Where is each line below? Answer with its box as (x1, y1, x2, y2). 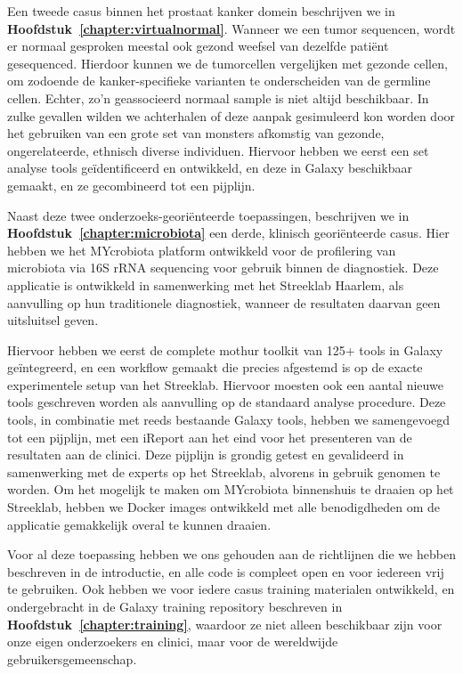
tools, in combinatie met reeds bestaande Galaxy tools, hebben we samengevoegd (7, 410, 451, 429)
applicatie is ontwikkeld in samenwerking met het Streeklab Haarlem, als (7, 275, 404, 294)
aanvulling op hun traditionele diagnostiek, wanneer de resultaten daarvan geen (7, 293, 441, 312)
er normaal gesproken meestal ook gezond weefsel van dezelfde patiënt (7, 37, 389, 55)
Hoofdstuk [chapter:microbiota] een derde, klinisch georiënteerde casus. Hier (7, 223, 450, 242)
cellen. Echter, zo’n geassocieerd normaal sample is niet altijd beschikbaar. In (7, 88, 429, 107)
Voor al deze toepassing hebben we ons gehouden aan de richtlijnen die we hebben (7, 545, 456, 564)
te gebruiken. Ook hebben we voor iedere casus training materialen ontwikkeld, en (7, 580, 455, 598)
